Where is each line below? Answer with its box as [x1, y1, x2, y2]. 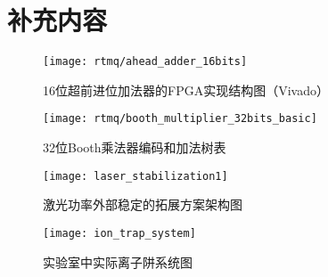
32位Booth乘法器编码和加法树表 [43, 138, 226, 157]
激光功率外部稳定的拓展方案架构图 [43, 195, 242, 214]
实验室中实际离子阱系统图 [43, 252, 193, 271]
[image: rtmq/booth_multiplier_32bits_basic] [43, 112, 317, 126]
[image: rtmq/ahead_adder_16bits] [43, 55, 248, 69]
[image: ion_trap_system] [43, 226, 196, 240]
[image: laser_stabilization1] [43, 169, 228, 183]
